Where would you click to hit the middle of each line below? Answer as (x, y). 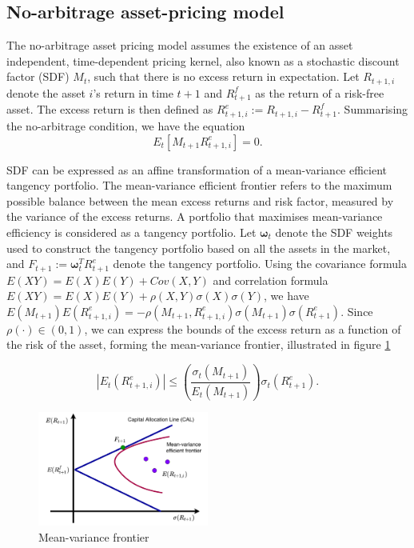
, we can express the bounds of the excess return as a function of (243, 328)
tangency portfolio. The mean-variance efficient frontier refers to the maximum (199, 185)
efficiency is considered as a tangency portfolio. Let (131, 232)
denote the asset (46, 92)
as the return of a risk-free (320, 92)
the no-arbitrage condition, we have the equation (126, 126)
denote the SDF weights (334, 232)
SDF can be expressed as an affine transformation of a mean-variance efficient (197, 169)
